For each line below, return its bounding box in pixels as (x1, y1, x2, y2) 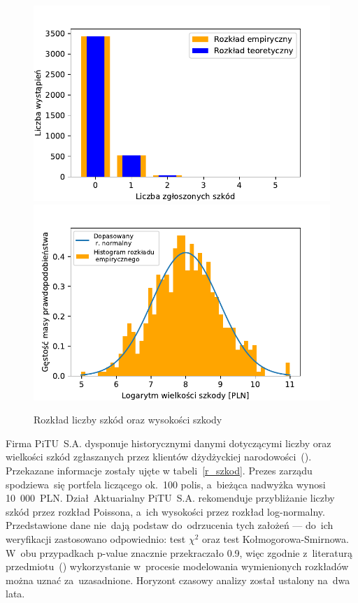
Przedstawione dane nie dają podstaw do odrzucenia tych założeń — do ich (6, 518, 334, 532)
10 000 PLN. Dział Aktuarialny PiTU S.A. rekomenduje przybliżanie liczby (6, 491, 335, 505)
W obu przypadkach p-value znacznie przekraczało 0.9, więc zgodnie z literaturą (6, 545, 353, 560)
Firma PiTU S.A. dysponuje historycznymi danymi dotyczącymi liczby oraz (6, 435, 331, 450)
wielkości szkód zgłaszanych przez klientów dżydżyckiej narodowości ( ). (6, 449, 312, 464)
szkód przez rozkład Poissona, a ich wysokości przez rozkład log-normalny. (6, 504, 325, 518)
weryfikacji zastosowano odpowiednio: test (6, 531, 186, 546)
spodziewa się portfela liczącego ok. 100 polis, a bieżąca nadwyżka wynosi (6, 477, 326, 491)
